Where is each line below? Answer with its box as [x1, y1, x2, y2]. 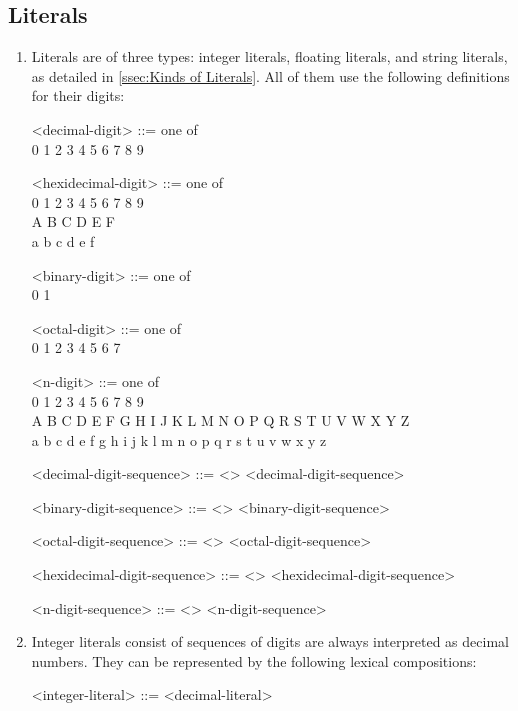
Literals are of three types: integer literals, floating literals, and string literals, [31, 46, 508, 67]
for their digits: [31, 85, 125, 106]
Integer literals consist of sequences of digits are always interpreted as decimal [31, 631, 509, 652]
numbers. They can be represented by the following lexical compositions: [31, 650, 477, 671]
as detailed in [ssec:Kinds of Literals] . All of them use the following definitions [31, 65, 510, 86]
